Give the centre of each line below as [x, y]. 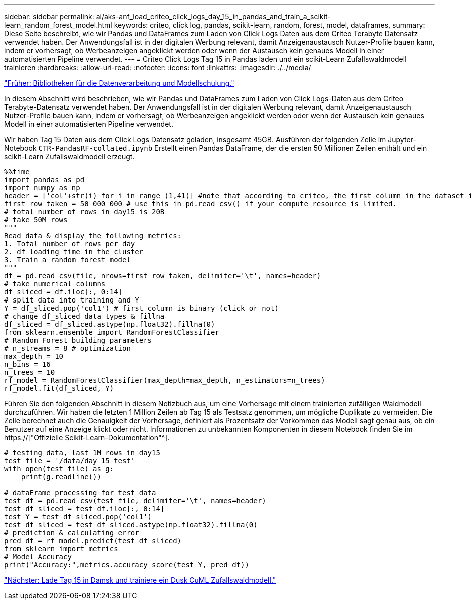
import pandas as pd [44, 180]
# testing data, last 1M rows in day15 [82, 453]
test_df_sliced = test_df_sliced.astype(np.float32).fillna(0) [131, 525]
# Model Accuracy [38, 557]
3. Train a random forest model [67, 260]
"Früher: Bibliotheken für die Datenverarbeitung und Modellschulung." [119, 83]
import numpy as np [42, 188]
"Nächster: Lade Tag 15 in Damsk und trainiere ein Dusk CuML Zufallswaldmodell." [140, 580]
